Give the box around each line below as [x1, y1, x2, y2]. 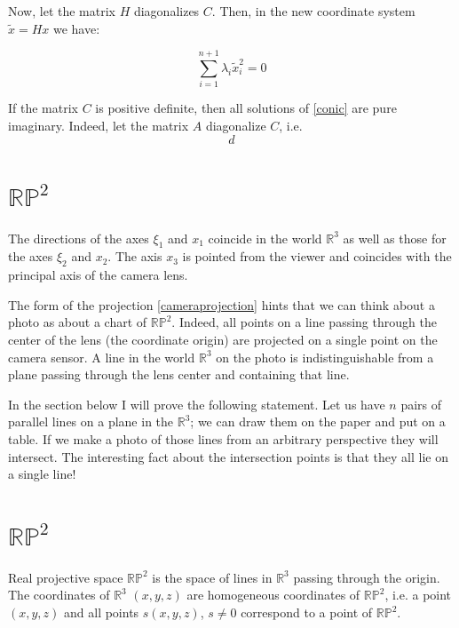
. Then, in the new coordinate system [211, 2, 415, 20]
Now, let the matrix [8, 2, 115, 20]
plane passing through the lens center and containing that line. [8, 365, 350, 384]
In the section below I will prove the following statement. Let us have [8, 394, 385, 413]
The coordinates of [8, 585, 110, 604]
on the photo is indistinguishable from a [216, 347, 434, 366]
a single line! [8, 465, 76, 483]
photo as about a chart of [8, 313, 147, 331]
